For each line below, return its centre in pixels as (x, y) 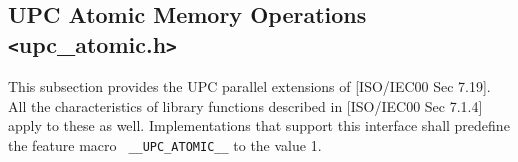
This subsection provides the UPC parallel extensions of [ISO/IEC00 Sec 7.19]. (249, 86)
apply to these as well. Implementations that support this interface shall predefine (259, 125)
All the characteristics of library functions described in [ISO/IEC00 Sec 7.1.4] (245, 105)
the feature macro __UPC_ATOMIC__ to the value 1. (165, 144)
